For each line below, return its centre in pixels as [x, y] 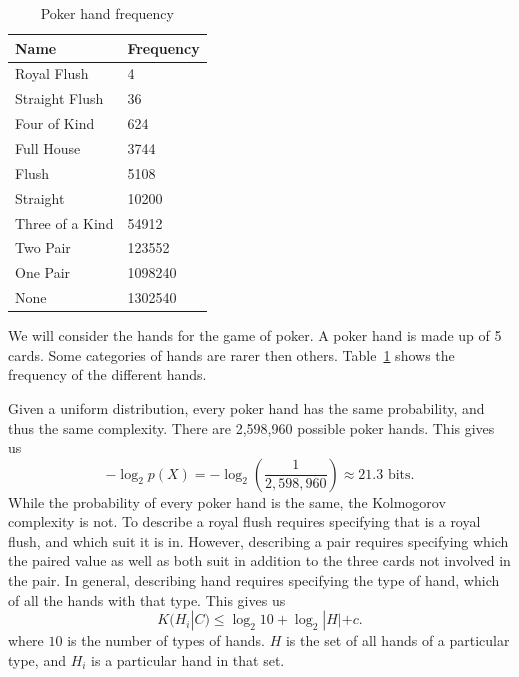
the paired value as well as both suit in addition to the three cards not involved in [259, 560]
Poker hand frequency [107, 13]
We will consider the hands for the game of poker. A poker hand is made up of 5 [255, 335]
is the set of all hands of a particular [397, 640]
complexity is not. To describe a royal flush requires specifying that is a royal [244, 521]
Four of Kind [55, 123]
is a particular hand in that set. [188, 659]
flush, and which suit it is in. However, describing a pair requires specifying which [258, 540]
